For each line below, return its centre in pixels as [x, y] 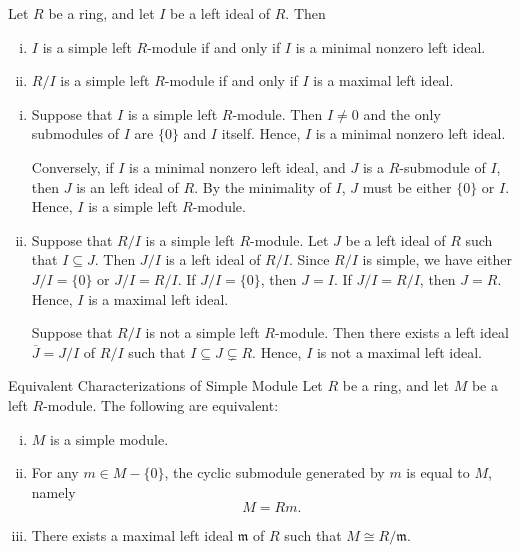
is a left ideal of [213, 259]
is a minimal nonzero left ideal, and [237, 166]
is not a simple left [202, 332]
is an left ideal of [127, 186]
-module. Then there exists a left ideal [391, 332]
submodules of [75, 133]
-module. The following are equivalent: [161, 404]
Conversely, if [72, 166]
